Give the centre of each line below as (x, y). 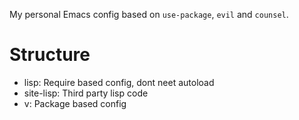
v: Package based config (75, 103)
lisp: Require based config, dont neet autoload (119, 82)
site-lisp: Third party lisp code (86, 93)
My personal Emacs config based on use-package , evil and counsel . (149, 14)
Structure (50, 55)
